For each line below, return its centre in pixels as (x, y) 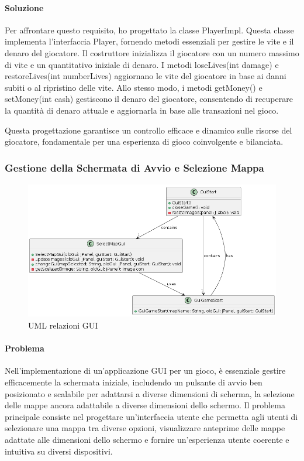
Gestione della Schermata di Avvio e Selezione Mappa (134, 167)
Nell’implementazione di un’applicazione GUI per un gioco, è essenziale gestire (145, 370)
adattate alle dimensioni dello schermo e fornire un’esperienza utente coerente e (147, 440)
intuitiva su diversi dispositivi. (59, 451)
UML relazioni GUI (63, 325)
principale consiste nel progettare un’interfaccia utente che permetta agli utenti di (151, 416)
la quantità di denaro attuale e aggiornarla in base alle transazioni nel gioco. (142, 110)
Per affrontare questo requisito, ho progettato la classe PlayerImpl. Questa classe (149, 30)
